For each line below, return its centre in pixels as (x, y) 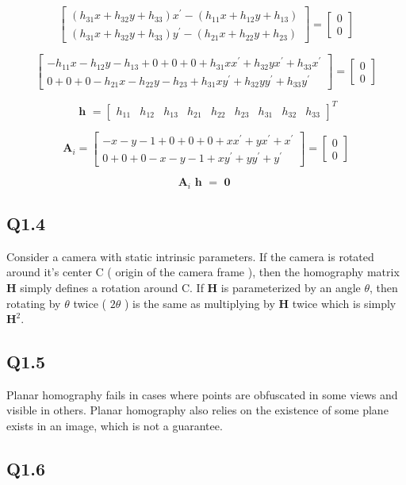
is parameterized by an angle (291, 287)
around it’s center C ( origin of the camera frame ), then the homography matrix (203, 272)
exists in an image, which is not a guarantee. (115, 426)
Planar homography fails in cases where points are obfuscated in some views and (202, 394)
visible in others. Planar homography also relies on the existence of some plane (197, 410)
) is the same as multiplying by (199, 303)
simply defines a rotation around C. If (112, 287)
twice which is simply (344, 303)
